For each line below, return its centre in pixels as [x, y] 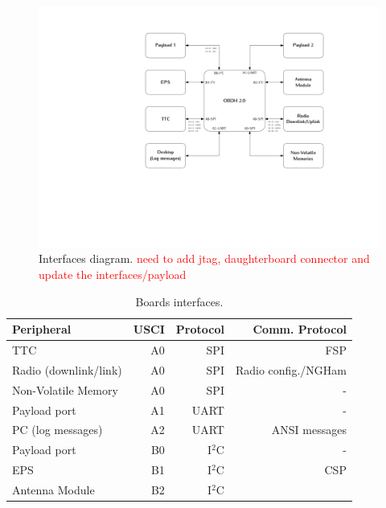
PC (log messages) [57, 430]
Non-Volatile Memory [65, 389]
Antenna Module [53, 489]
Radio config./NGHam [291, 369]
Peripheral [42, 329]
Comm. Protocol [300, 329]
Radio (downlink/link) [67, 369]
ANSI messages [309, 430]
